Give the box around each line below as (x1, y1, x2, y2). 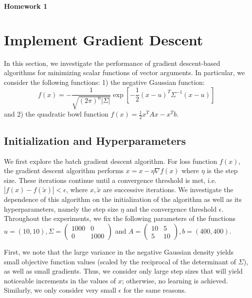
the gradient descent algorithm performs (4, 165, 124, 176)
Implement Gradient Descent (4, 29, 203, 49)
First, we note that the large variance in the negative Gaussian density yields (4, 247, 234, 257)
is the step (207, 165, 238, 176)
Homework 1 (4, 1, 48, 11)
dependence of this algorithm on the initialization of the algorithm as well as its (4, 194, 242, 204)
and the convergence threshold (126, 203, 217, 214)
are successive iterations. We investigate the (103, 184, 234, 195)
